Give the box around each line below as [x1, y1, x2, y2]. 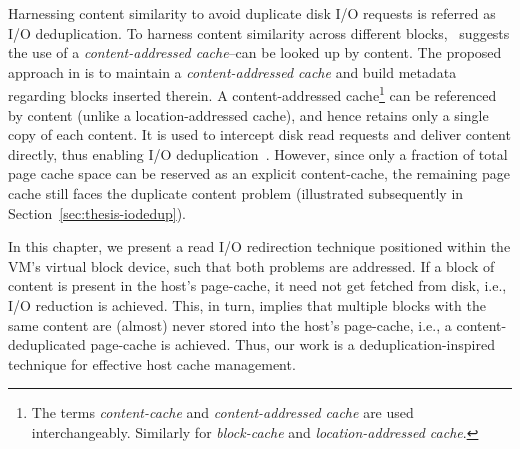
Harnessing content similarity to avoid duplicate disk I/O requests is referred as [8, 3, 496, 23]
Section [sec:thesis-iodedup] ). [8, 202, 186, 223]
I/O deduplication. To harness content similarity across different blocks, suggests [8, 22, 510, 43]
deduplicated [8, 334, 86, 355]
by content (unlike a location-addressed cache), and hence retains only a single [8, 104, 489, 125]
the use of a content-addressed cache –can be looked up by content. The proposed [8, 42, 502, 63]
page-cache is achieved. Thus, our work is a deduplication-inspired [90, 334, 495, 355]
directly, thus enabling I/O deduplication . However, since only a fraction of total [8, 143, 508, 164]
